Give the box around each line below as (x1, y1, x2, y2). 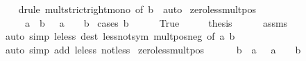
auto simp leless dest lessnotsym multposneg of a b (5, 29, 235, 43)
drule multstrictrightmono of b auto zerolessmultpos (18, 2, 256, 16)
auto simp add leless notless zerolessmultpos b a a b (5, 42, 301, 56)
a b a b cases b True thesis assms (24, 15, 288, 29)
